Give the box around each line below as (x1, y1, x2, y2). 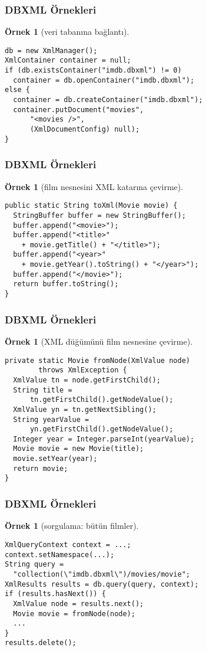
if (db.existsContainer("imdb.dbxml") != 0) (5, 66, 182, 75)
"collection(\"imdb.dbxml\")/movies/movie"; (13, 570, 190, 578)
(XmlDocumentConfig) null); (29, 125, 140, 134)
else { (5, 86, 30, 94)
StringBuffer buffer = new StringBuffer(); (13, 211, 186, 220)
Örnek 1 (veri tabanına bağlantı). (5, 25, 129, 38)
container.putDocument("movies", (13, 105, 144, 114)
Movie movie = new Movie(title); (13, 444, 144, 453)
